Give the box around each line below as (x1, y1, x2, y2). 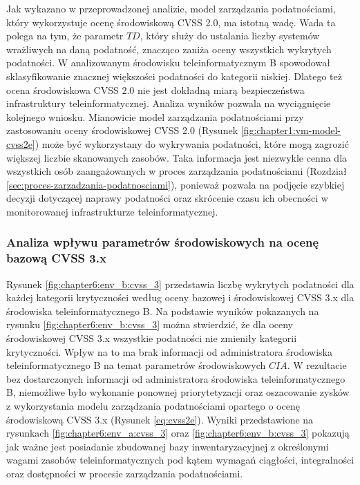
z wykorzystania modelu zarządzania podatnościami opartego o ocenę (6, 398, 300, 412)
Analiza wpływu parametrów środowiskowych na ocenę (6, 234, 319, 251)
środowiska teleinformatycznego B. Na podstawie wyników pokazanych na (6, 303, 319, 318)
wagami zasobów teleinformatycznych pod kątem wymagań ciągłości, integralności (6, 453, 354, 467)
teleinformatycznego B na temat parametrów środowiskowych (6, 358, 266, 372)
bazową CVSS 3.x (6, 249, 106, 267)
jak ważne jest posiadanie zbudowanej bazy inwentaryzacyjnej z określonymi (6, 439, 329, 453)
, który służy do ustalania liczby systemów (140, 28, 320, 43)
